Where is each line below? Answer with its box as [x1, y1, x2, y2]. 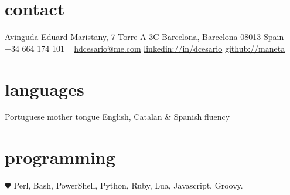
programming [5, 145, 115, 169]
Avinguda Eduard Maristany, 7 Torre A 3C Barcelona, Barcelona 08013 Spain [5, 31, 284, 43]
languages [5, 76, 84, 100]
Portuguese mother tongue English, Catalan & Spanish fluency [5, 110, 230, 123]
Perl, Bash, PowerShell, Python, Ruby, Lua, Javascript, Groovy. [13, 179, 243, 191]
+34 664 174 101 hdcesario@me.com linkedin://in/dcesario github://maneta [5, 42, 285, 54]
